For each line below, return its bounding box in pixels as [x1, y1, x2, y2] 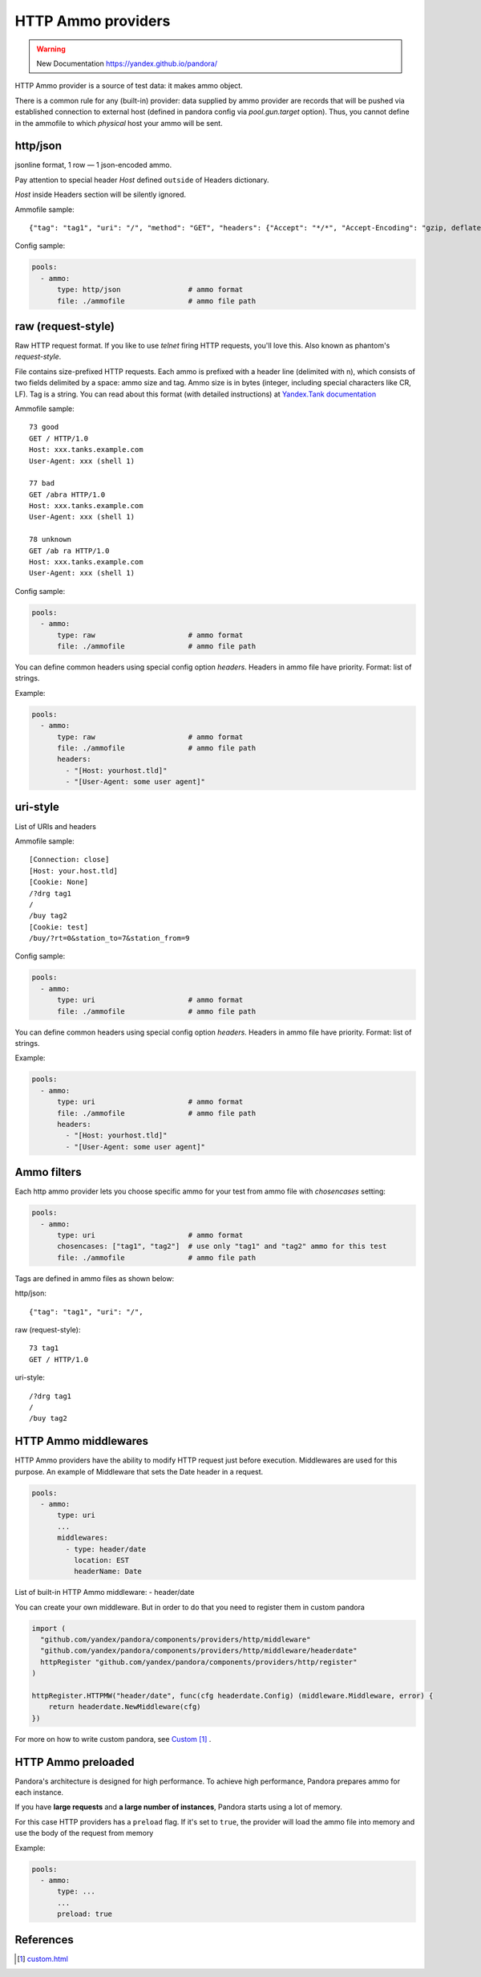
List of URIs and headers [14, 821, 96, 831]
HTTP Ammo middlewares [14, 1434, 148, 1448]
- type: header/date [65, 1544, 147, 1553]
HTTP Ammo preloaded [14, 1755, 135, 1769]
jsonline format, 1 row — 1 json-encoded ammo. [14, 161, 172, 170]
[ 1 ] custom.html [17, 1954, 68, 1963]
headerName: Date [73, 1567, 142, 1576]
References [14, 1933, 74, 1946]
